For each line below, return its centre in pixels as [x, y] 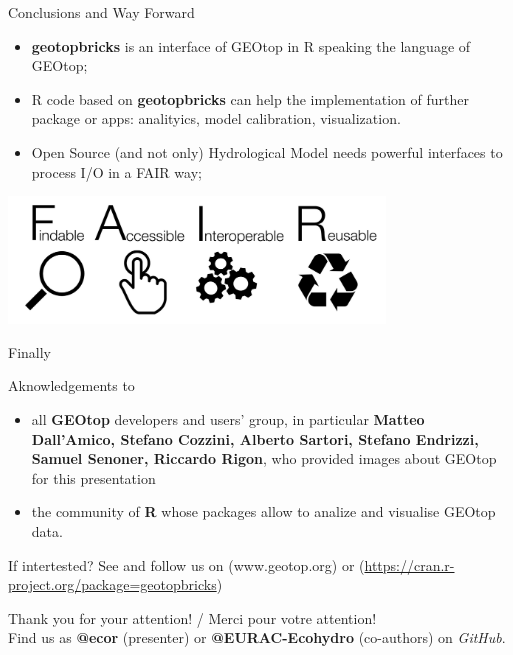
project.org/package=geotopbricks [112, 584]
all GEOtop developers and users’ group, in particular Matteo [228, 419]
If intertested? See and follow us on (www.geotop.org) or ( [186, 564]
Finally [29, 351]
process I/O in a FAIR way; [116, 171]
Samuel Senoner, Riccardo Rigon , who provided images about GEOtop [264, 458]
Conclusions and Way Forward [101, 12]
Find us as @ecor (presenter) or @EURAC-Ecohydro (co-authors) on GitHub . [257, 637]
